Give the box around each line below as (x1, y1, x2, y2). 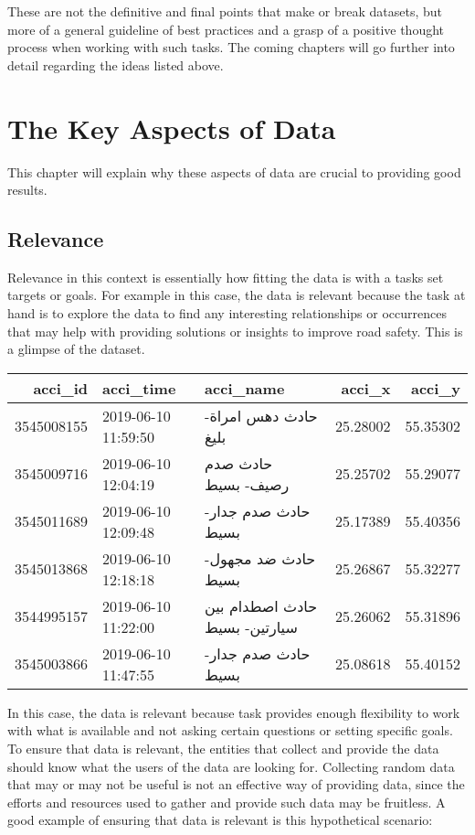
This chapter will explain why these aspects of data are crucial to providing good (7, 162, 461, 181)
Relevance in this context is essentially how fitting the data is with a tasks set (7, 267, 444, 286)
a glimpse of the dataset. (7, 339, 145, 359)
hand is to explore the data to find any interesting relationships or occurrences (7, 304, 447, 323)
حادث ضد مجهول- (205, 547, 316, 569)
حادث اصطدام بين (205, 594, 318, 616)
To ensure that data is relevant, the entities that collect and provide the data (7, 739, 439, 758)
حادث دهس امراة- (205, 404, 318, 426)
